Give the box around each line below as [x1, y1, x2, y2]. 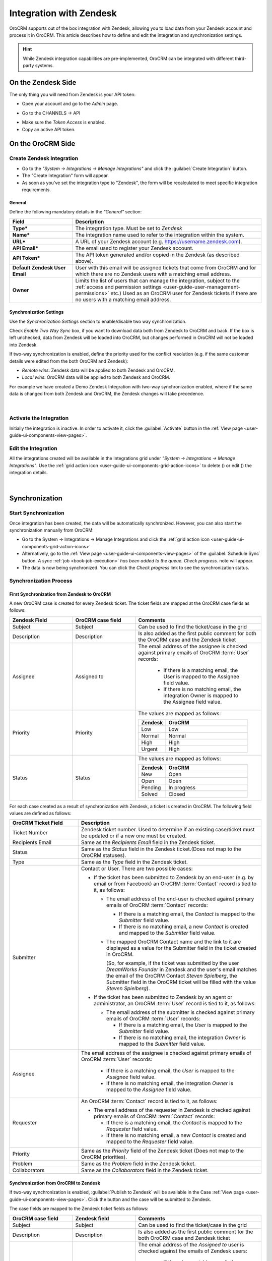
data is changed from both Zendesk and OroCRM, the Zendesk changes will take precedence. [9, 391, 205, 397]
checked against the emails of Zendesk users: [138, 1247, 248, 1254]
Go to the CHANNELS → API [22, 110, 81, 116]
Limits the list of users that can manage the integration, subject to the [75, 277, 240, 284]
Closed [168, 790, 186, 797]
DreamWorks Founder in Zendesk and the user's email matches [106, 966, 257, 973]
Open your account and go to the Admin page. [22, 101, 118, 107]
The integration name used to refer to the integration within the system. [75, 231, 244, 238]
